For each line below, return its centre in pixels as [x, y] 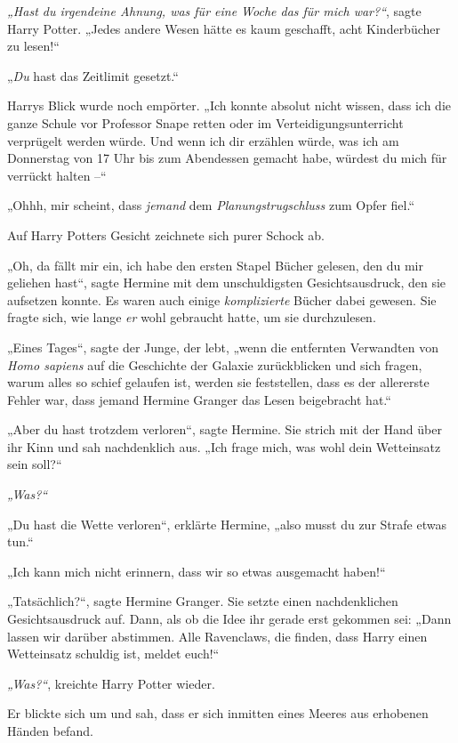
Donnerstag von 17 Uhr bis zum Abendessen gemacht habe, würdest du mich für [227, 158]
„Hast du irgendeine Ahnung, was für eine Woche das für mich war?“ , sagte [214, 11]
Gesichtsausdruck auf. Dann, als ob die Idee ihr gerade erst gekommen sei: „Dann [229, 619]
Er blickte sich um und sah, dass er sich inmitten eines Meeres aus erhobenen [218, 713]
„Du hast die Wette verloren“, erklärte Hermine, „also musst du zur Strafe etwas [227, 524]
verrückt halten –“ [57, 175]
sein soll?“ [35, 464]
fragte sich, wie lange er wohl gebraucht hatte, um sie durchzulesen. [192, 317]
